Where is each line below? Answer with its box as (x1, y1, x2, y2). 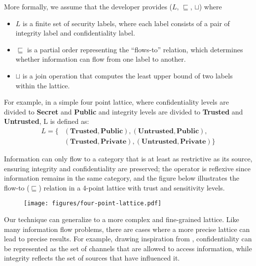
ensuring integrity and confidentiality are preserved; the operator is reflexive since (4, 163, 251, 173)
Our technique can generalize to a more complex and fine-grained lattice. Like (4, 214, 239, 225)
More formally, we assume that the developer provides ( (4, 1, 173, 11)
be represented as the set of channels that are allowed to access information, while (4, 243, 252, 253)
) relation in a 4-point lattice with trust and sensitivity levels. (38, 182, 225, 192)
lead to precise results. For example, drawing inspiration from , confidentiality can (4, 233, 252, 244)
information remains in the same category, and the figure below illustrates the (4, 173, 239, 183)
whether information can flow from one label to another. (15, 54, 186, 64)
